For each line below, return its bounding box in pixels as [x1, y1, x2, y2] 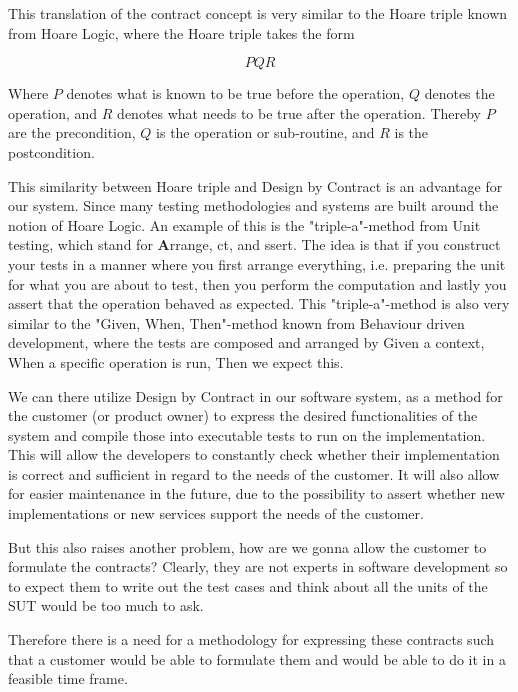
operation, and [8, 102, 98, 123]
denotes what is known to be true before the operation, [66, 83, 405, 104]
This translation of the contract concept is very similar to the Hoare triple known [8, 3, 508, 23]
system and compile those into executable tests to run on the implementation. [8, 424, 486, 445]
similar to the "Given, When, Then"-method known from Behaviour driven [8, 312, 465, 333]
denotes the [424, 83, 495, 104]
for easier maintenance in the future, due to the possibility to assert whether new [8, 483, 505, 504]
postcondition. [8, 141, 95, 162]
